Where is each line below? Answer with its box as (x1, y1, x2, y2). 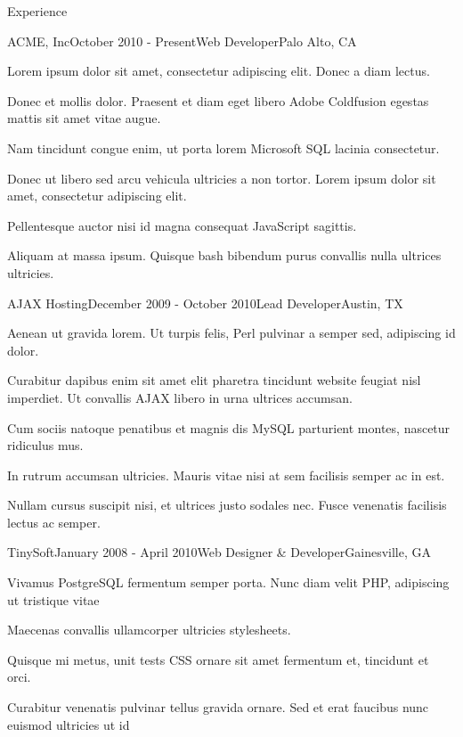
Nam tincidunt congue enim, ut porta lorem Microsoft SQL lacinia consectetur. (7, 138, 440, 157)
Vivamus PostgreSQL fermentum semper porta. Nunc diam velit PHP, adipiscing (7, 573, 450, 592)
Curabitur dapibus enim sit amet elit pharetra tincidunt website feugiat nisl (7, 371, 421, 389)
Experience (7, 2, 68, 20)
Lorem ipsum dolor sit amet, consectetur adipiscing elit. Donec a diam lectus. (7, 61, 430, 80)
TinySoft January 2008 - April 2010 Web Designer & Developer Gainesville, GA (7, 543, 431, 561)
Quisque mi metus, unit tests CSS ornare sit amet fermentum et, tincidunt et (7, 650, 429, 668)
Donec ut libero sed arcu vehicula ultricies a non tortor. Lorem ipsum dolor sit (7, 168, 436, 187)
